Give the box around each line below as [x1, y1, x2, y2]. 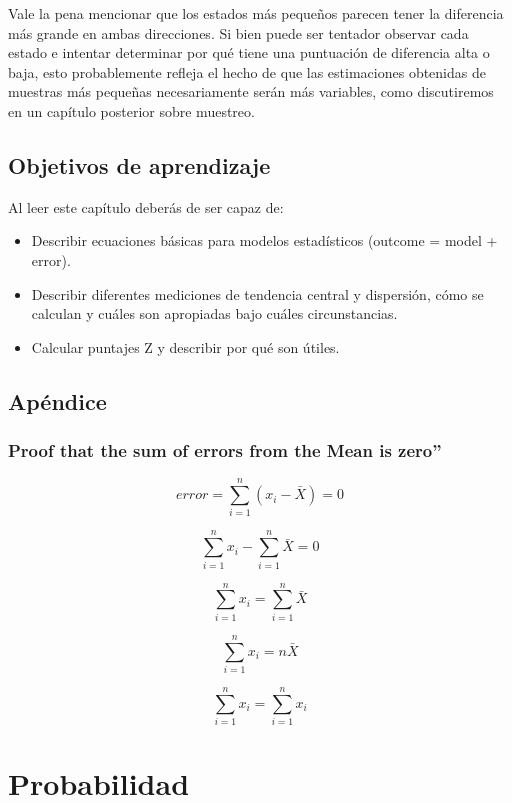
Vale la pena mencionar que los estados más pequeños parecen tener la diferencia [8, 3, 504, 23]
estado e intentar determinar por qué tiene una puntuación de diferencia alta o [8, 42, 490, 63]
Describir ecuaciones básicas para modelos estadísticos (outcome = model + [31, 230, 498, 251]
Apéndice [8, 385, 107, 416]
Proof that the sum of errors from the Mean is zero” [8, 438, 442, 463]
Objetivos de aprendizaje [8, 149, 271, 180]
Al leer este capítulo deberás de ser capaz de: [8, 196, 284, 217]
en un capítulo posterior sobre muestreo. [8, 100, 255, 121]
